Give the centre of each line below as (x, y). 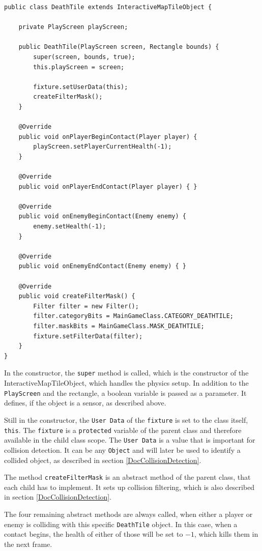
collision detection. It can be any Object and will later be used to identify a (122, 449)
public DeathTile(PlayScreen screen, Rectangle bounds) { (119, 47)
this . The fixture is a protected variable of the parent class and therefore (123, 430)
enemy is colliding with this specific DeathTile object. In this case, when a (121, 524)
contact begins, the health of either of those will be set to (94, 534)
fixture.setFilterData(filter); (88, 336)
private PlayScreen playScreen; (73, 27)
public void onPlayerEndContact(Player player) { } (108, 186)
